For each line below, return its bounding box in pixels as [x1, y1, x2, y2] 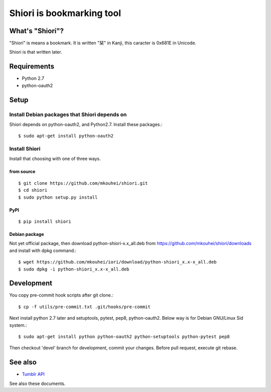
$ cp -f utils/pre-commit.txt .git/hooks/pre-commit [18, 304, 151, 310]
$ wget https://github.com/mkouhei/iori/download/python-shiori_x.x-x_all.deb [18, 259, 217, 265]
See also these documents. [9, 380, 66, 386]
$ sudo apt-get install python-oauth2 [18, 133, 114, 139]
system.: [9, 322, 27, 328]
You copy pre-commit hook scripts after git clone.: [9, 292, 113, 298]
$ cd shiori [18, 187, 48, 193]
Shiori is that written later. [9, 49, 62, 55]
